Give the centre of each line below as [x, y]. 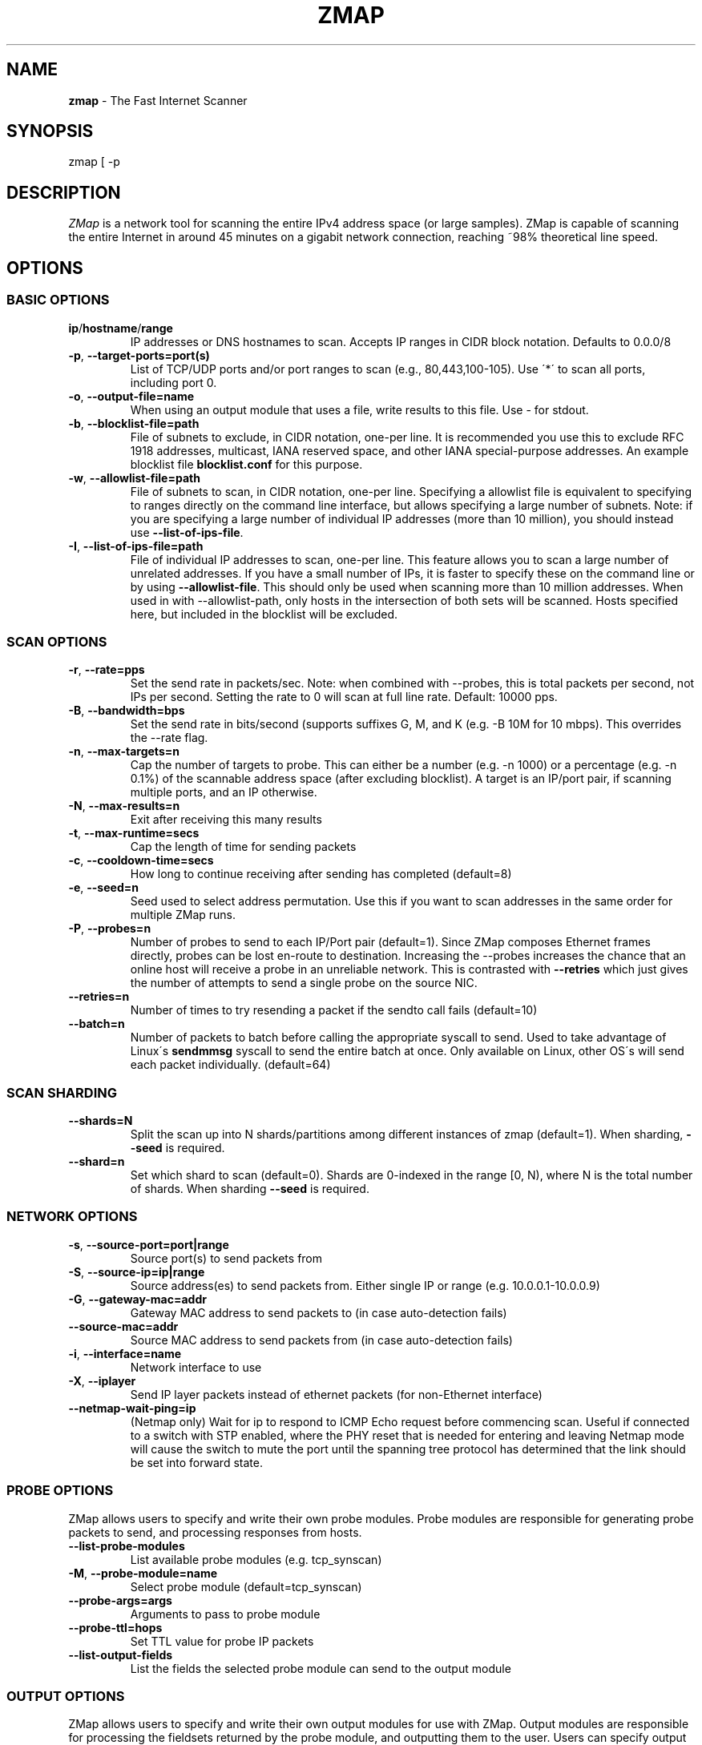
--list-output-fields [121, 1654]
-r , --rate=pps [107, 670]
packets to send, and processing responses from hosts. [215, 1532]
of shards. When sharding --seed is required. [250, 1189]
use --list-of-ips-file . [187, 532]
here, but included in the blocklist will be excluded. [264, 614]
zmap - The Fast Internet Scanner [158, 100]
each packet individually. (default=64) [230, 1065]
